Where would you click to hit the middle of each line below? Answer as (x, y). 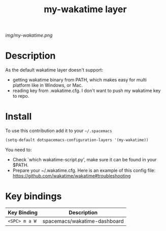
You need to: (19, 150)
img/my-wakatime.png (29, 35)
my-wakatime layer (85, 9)
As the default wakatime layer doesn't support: (54, 70)
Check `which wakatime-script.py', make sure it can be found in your (85, 159)
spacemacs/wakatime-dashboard (83, 221)
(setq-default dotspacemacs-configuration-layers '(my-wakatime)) (77, 140)
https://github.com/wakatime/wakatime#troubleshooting (72, 176)
